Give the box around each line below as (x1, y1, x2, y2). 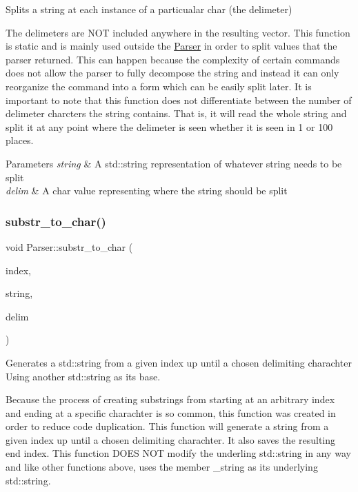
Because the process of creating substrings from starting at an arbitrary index (6, 392, 335, 407)
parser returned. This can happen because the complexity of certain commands (6, 52, 340, 66)
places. (6, 133, 34, 147)
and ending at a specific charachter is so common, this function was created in (6, 405, 336, 420)
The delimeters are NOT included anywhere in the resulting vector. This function (6, 25, 350, 39)
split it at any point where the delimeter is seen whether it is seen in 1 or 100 (6, 119, 333, 134)
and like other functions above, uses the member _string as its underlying (6, 460, 318, 474)
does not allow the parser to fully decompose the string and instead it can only (6, 65, 339, 80)
